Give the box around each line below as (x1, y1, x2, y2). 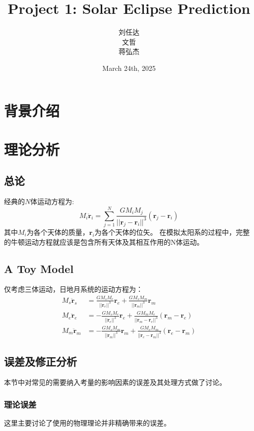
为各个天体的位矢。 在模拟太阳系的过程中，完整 (94, 226, 250, 237)
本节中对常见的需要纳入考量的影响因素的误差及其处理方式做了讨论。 (4, 377, 226, 387)
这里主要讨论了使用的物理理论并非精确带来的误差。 (4, 417, 171, 428)
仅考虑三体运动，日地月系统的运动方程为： (4, 284, 143, 294)
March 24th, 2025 (102, 62, 156, 73)
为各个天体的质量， (26, 226, 89, 237)
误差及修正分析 (4, 354, 77, 369)
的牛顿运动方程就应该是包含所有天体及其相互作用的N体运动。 (4, 236, 204, 247)
